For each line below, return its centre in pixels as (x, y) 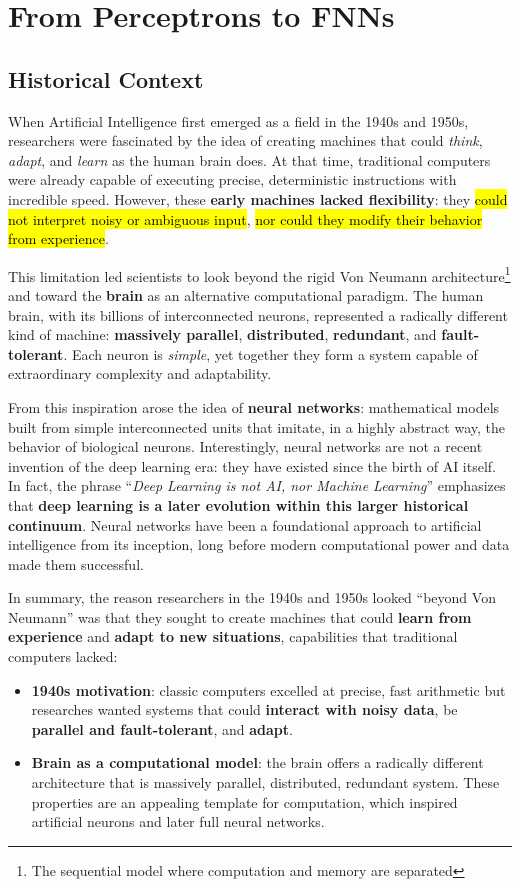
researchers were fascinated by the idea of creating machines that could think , (245, 140)
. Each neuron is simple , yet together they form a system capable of (270, 353)
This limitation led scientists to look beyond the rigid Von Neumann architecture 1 (259, 274)
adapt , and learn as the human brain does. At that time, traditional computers (249, 159)
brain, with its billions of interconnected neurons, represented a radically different (258, 314)
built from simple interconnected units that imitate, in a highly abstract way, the (256, 426)
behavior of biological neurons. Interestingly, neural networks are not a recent (245, 446)
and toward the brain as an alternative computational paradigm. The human (246, 294)
